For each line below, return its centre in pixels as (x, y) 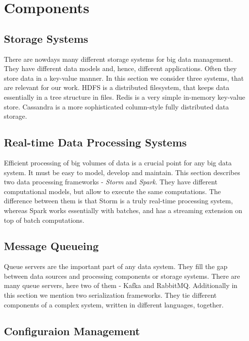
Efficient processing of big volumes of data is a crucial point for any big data (118, 162)
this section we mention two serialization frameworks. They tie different (110, 295)
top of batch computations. (44, 220)
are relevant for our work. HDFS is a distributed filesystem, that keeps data (117, 87)
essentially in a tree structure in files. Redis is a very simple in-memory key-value (125, 97)
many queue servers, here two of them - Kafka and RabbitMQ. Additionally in (121, 285)
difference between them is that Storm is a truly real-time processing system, (118, 201)
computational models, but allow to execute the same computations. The (113, 191)
